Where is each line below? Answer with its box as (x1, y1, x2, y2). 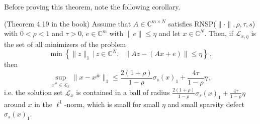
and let (158, 28, 181, 38)
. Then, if (204, 28, 233, 38)
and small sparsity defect (167, 98, 244, 109)
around (4, 98, 26, 109)
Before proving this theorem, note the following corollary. (4, 1, 181, 11)
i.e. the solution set (4, 87, 63, 97)
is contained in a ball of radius (76, 87, 170, 97)
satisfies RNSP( (168, 18, 216, 28)
